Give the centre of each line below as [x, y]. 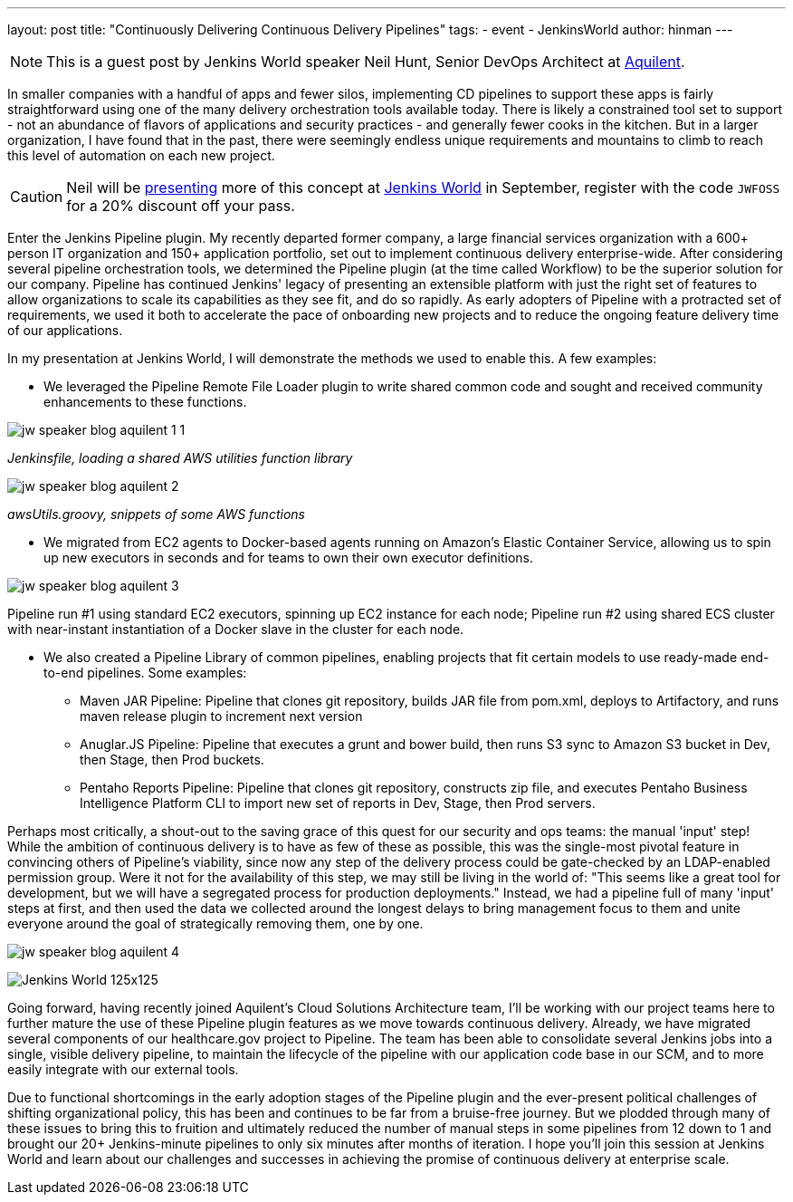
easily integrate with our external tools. [123, 1069]
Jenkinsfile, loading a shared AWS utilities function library [180, 458]
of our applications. [65, 330]
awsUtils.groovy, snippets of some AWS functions [156, 514]
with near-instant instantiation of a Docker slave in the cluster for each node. [236, 629]
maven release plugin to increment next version [221, 716]
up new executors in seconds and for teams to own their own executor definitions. [289, 558]
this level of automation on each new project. [141, 155]
